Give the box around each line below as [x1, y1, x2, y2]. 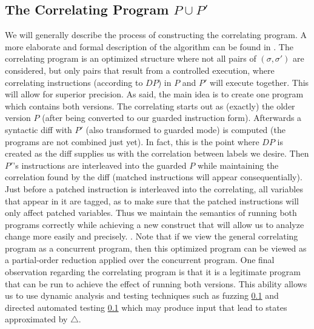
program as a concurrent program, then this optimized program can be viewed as [5, 241, 307, 254]
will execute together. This [210, 76, 309, 88]
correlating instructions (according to [5, 76, 143, 88]
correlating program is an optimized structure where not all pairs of [5, 52, 256, 65]
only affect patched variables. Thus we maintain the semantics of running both [5, 206, 297, 219]
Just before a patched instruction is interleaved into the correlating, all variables [5, 182, 303, 195]
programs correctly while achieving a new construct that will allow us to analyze [5, 218, 304, 230]
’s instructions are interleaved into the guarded [13, 158, 187, 171]
